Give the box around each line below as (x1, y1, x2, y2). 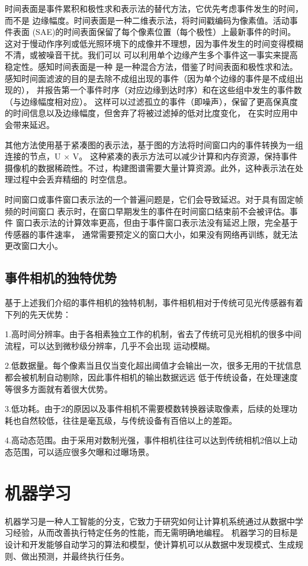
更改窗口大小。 (5, 239, 63, 252)
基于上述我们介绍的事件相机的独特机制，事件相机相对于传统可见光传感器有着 (5, 296, 303, 309)
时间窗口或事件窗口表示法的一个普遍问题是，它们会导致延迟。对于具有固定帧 (5, 193, 303, 205)
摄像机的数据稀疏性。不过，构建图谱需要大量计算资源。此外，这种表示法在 (5, 161, 295, 174)
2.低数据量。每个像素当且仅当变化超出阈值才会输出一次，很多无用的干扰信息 (5, 359, 301, 372)
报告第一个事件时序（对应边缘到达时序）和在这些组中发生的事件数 (44, 84, 302, 96)
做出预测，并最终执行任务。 (21, 549, 129, 562)
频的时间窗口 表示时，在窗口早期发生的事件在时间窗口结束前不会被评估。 (5, 204, 290, 217)
